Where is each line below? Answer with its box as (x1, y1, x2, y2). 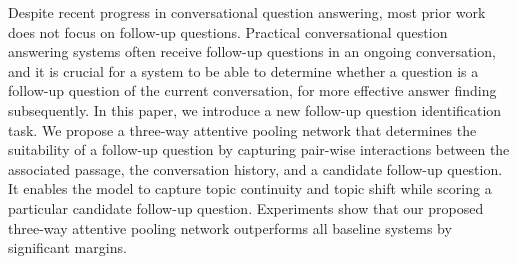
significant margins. (8, 237, 127, 258)
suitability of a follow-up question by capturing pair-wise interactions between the (8, 139, 510, 160)
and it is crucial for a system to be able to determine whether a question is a (8, 60, 479, 81)
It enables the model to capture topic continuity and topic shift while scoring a (8, 178, 492, 199)
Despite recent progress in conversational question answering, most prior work (8, 2, 486, 22)
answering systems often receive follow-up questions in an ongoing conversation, (8, 41, 496, 62)
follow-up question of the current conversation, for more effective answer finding (8, 80, 497, 101)
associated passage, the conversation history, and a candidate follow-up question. (8, 158, 503, 179)
